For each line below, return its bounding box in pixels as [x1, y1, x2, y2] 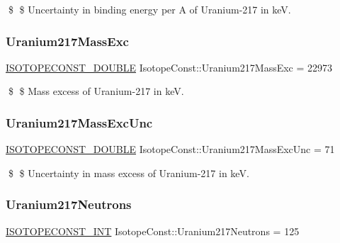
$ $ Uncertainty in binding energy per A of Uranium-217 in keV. [8, 2, 291, 16]
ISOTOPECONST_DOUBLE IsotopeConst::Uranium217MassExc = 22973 [6, 60, 333, 74]
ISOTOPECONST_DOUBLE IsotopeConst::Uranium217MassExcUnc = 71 [6, 142, 335, 157]
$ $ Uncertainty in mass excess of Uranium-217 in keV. [8, 165, 249, 180]
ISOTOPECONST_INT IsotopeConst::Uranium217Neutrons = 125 [6, 223, 300, 238]
